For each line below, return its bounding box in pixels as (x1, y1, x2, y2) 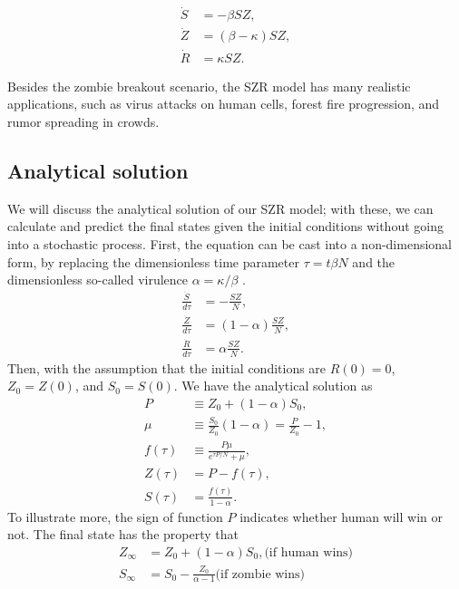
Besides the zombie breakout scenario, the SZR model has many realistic (7, 76, 411, 95)
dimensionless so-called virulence (7, 270, 189, 289)
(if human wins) (264, 546, 354, 559)
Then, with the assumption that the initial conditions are (7, 358, 327, 377)
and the (352, 252, 396, 271)
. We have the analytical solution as (173, 376, 373, 395)
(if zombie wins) (215, 567, 306, 581)
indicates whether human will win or (239, 507, 443, 526)
